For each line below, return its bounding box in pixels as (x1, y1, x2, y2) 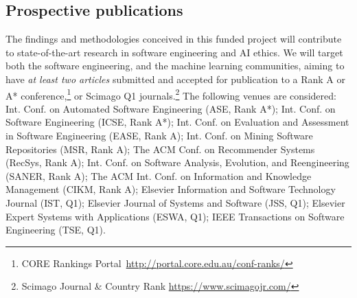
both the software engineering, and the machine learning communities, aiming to (5, 58, 345, 73)
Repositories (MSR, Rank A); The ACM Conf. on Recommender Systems (5, 141, 315, 156)
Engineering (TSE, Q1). (5, 222, 106, 237)
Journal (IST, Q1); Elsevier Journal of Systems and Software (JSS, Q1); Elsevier (5, 195, 345, 209)
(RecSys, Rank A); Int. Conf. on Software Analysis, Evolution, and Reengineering (5, 155, 349, 170)
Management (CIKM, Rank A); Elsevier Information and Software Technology (5, 182, 336, 196)
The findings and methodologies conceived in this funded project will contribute (5, 32, 342, 46)
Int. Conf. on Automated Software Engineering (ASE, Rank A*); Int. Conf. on (5, 101, 336, 115)
